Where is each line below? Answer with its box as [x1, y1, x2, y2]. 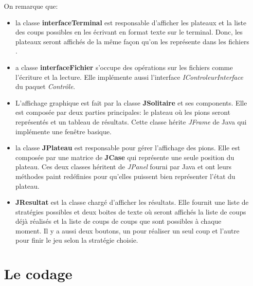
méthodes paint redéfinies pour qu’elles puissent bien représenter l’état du [15, 171, 235, 181]
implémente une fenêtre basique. [15, 126, 112, 136]
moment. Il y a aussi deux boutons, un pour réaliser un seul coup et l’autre [15, 225, 240, 235]
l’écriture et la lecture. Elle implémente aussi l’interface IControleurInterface [15, 71, 243, 82]
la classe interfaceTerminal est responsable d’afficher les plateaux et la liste [15, 17, 247, 27]
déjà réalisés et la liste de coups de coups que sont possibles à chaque [15, 216, 221, 226]
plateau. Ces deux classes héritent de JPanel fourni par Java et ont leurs [15, 161, 232, 172]
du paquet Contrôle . [15, 81, 75, 91]
